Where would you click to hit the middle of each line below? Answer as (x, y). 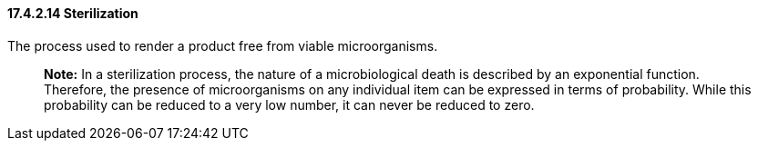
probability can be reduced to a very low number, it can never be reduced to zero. (289, 104)
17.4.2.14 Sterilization (73, 13)
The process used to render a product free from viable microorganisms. (223, 45)
